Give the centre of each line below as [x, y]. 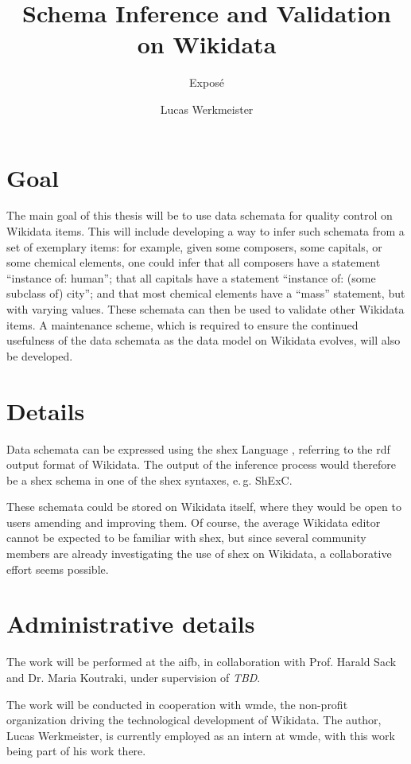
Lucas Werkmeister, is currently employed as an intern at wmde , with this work [201, 735]
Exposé [207, 82]
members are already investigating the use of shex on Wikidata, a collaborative [199, 554]
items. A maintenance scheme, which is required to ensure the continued [182, 324]
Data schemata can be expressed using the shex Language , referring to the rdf [198, 448]
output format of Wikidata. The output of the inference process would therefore [201, 464]
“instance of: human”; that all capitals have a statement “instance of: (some [191, 277]
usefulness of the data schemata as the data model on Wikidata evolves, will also [204, 340]
